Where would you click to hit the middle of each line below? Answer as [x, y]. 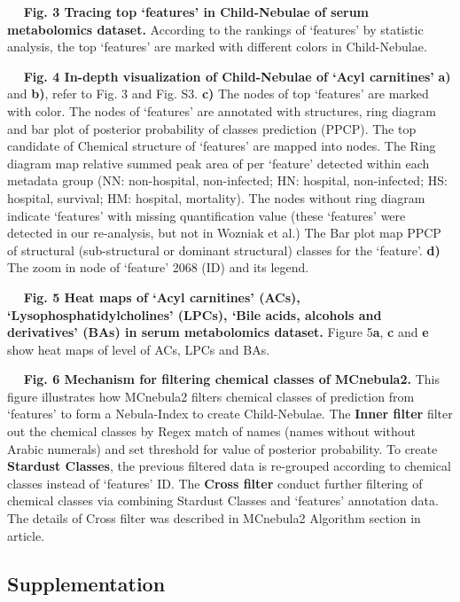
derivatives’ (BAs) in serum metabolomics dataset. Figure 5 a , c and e [218, 332]
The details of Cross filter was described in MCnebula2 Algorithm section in [214, 518]
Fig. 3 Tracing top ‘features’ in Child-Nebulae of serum [196, 12]
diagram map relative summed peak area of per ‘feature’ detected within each [218, 163]
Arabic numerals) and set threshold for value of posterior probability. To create [222, 448]
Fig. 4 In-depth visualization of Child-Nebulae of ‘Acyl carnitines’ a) [237, 76]
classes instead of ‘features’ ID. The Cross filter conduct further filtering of [215, 483]
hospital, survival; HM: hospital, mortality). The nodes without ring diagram [216, 197]
